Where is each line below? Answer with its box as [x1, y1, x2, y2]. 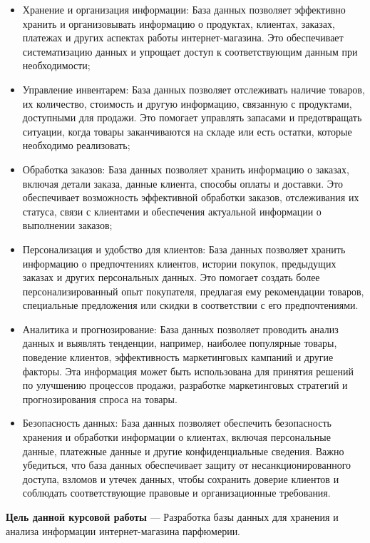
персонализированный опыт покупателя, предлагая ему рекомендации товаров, [22, 283, 364, 298]
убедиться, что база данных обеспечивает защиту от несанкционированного [22, 457, 351, 472]
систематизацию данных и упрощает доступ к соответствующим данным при [22, 44, 358, 59]
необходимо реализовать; [22, 138, 130, 153]
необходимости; [22, 58, 91, 73]
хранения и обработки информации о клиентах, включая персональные [22, 430, 331, 445]
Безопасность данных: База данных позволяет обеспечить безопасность [22, 415, 332, 430]
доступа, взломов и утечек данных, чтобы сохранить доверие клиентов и [22, 471, 339, 486]
